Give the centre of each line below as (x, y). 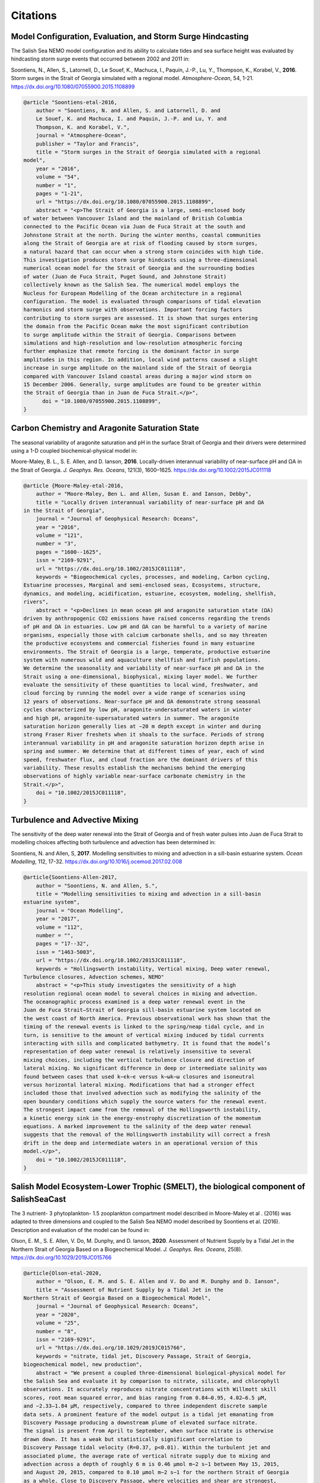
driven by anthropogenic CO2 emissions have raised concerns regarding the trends (147, 618)
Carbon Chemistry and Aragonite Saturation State (105, 428)
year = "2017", (58, 919)
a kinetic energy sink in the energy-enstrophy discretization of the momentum (142, 1118)
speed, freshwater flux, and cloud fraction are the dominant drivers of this (140, 760)
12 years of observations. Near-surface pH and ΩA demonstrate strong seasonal (142, 701)
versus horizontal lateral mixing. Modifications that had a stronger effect (139, 1085)
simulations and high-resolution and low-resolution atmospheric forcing (133, 343)
